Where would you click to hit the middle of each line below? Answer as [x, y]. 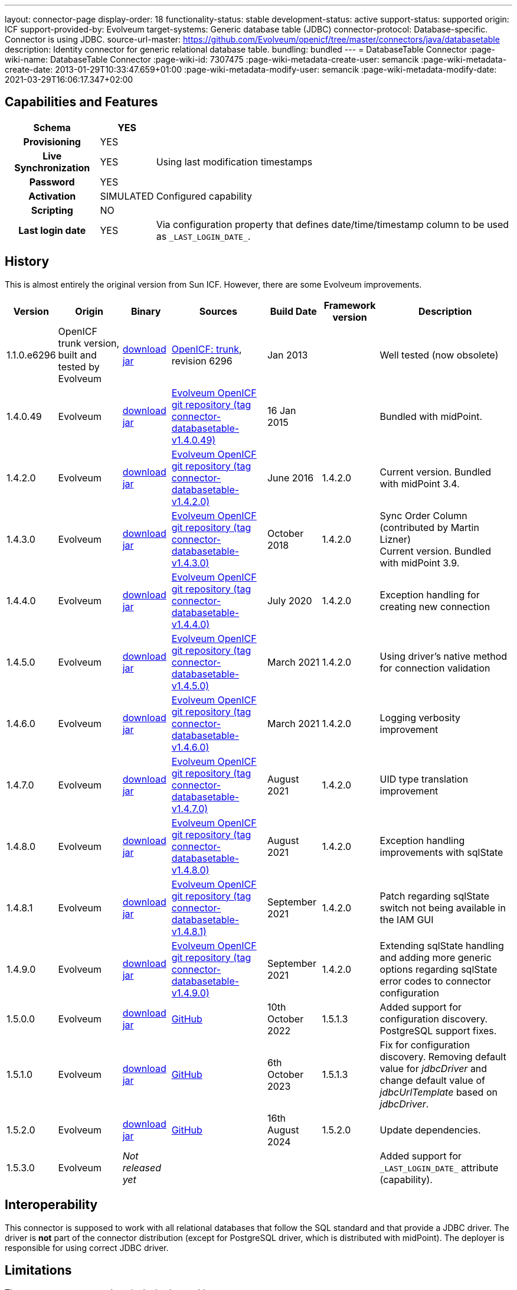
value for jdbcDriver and [433, 1068]
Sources [218, 311]
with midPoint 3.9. [420, 563]
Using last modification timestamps [234, 162]
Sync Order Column [423, 515]
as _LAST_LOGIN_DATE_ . [203, 236]
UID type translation [424, 779]
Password [52, 182]
